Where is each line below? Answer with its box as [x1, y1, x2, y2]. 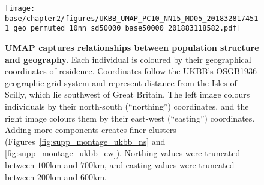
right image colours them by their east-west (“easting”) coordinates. [5, 111, 255, 124]
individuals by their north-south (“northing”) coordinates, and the [5, 99, 249, 112]
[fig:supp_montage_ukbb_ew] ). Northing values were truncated [5, 147, 241, 159]
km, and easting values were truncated [93, 158, 235, 171]
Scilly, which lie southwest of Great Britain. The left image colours [5, 88, 250, 101]
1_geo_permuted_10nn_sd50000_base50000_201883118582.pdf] [5, 24, 241, 33]
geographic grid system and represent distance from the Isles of [5, 76, 237, 89]
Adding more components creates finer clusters [5, 123, 176, 136]
